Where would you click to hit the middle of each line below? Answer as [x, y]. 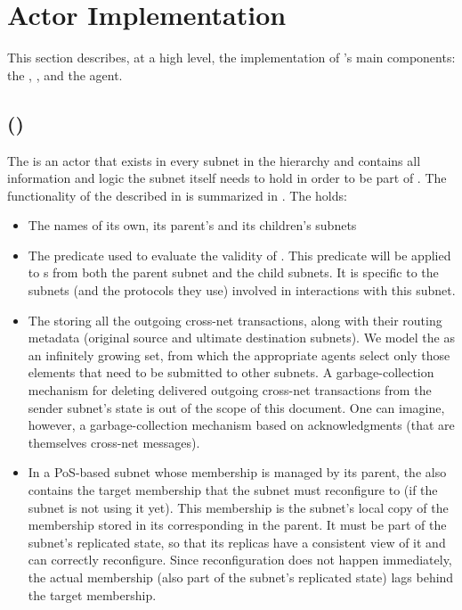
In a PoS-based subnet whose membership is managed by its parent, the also [237, 472]
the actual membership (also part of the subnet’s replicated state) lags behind [241, 577]
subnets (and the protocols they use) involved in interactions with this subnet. [242, 290]
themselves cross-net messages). [114, 442]
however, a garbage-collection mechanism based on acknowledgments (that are [241, 425]
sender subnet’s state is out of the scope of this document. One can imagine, [236, 407]
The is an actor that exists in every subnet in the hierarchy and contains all [214, 160]
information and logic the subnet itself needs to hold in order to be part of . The [227, 178]
